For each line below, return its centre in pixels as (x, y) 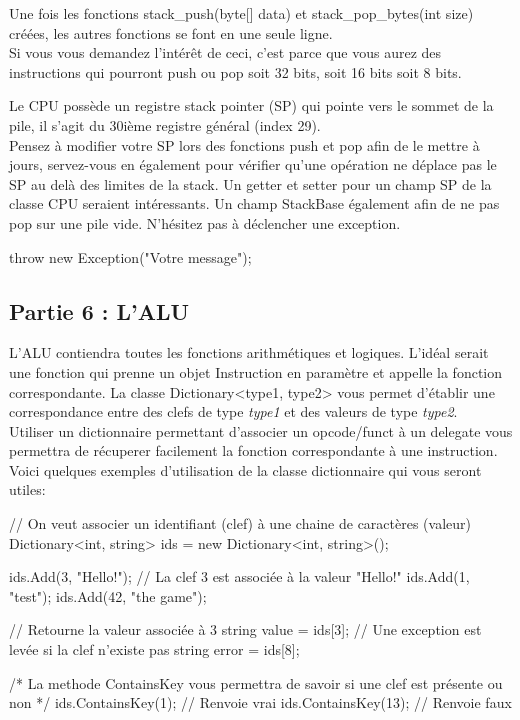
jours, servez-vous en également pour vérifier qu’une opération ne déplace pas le (253, 164)
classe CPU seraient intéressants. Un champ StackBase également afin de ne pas (254, 203)
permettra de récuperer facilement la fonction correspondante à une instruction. (253, 450)
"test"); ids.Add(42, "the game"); (108, 595)
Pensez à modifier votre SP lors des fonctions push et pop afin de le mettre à (244, 144)
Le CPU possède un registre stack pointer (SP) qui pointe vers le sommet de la (251, 105)
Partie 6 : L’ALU (99, 310)
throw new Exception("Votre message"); (130, 256)
